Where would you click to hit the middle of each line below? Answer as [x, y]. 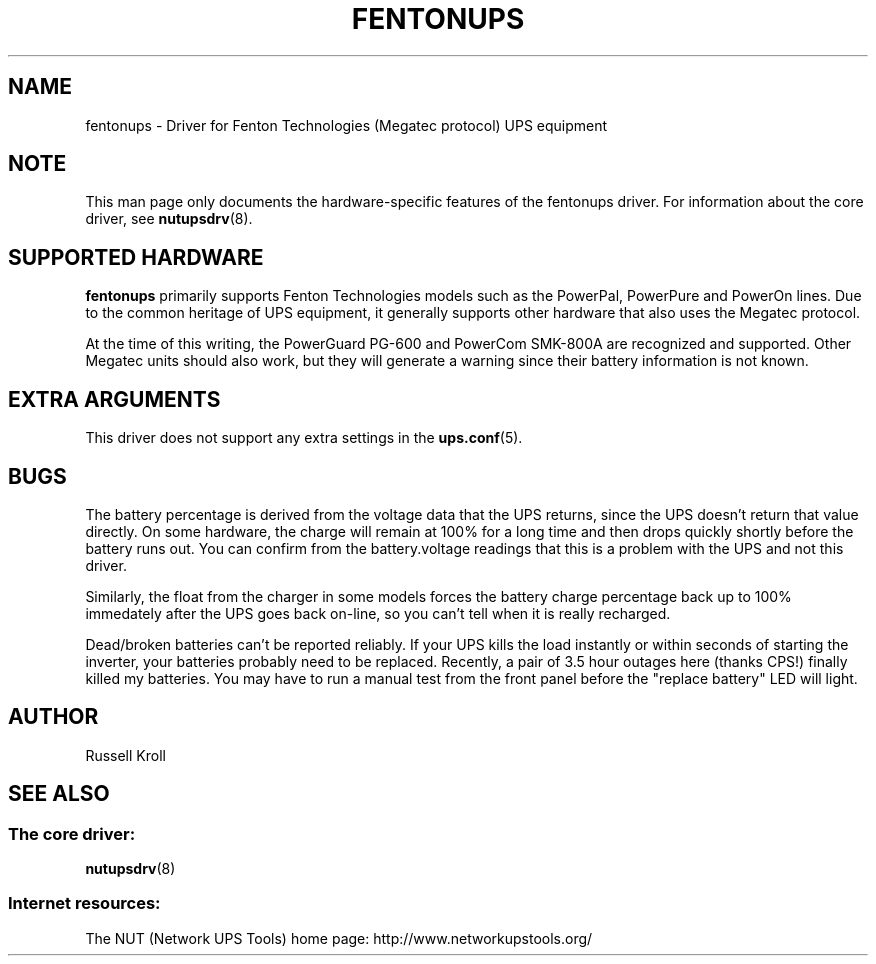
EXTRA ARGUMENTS [114, 399]
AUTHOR [53, 717]
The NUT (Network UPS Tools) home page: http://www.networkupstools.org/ [339, 938]
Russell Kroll [125, 755]
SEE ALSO [59, 794]
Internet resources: [84, 903]
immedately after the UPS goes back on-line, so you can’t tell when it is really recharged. [378, 613]
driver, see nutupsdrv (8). [169, 219]
